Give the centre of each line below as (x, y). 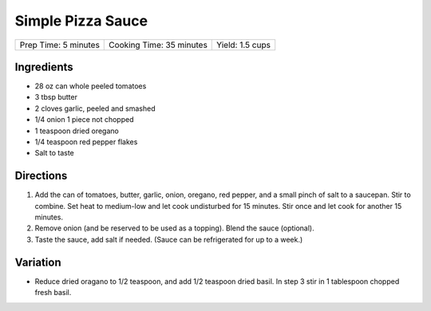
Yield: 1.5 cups (244, 45)
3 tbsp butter (56, 97)
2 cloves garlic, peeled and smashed (95, 108)
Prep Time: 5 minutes (59, 45)
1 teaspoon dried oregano (77, 131)
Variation (38, 262)
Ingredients (44, 67)
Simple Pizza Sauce (81, 21)
